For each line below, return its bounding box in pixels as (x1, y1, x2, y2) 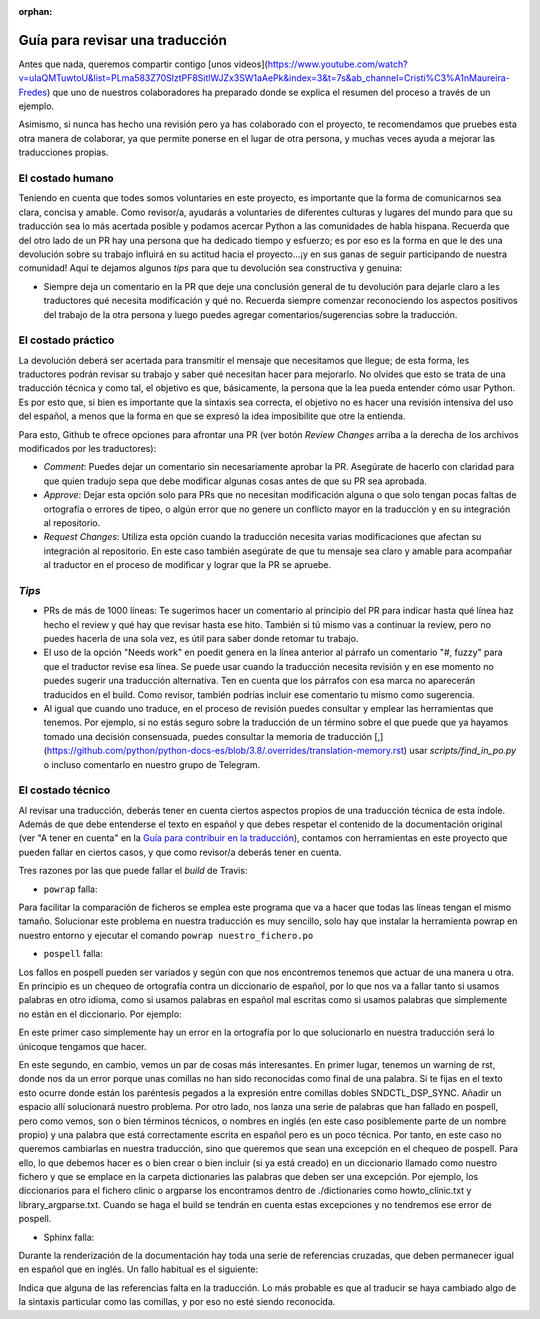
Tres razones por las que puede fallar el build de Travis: (18, 865, 248, 877)
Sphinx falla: (43, 1231, 95, 1243)
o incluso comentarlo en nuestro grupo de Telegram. (43, 758, 261, 770)
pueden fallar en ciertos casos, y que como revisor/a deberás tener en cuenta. (18, 846, 342, 858)
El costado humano (18, 171, 114, 185)
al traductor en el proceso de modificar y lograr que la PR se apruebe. (43, 559, 332, 571)
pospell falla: (43, 948, 104, 960)
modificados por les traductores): (18, 443, 157, 454)
